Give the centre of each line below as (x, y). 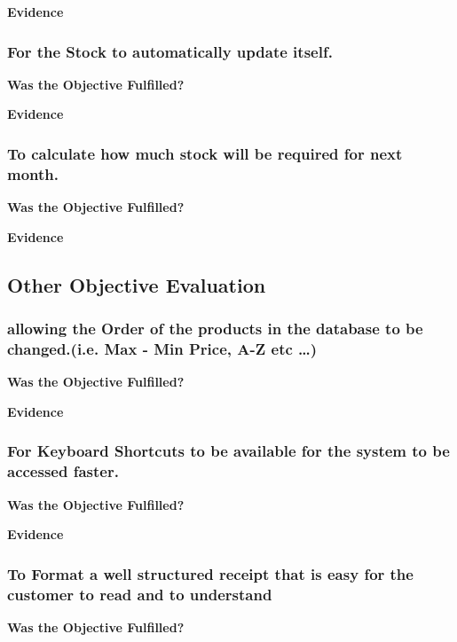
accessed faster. (63, 471)
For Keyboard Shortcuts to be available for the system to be (228, 451)
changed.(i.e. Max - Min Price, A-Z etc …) (162, 348)
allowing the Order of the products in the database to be (215, 329)
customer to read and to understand (140, 594)
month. (33, 173)
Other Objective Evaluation (137, 284)
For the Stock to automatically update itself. (170, 51)
